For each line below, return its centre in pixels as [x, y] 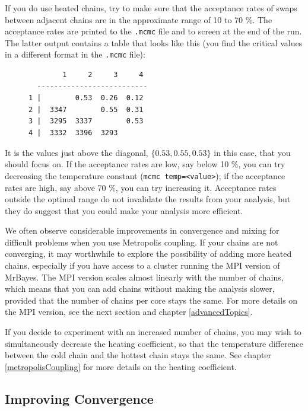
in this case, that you [252, 152]
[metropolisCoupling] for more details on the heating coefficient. [121, 366]
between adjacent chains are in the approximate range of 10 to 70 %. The [139, 19]
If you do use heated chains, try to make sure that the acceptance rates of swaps [151, 8]
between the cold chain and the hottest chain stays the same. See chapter [138, 355]
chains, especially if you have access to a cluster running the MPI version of [142, 265]
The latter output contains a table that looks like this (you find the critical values [154, 42]
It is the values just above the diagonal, [77, 152]
